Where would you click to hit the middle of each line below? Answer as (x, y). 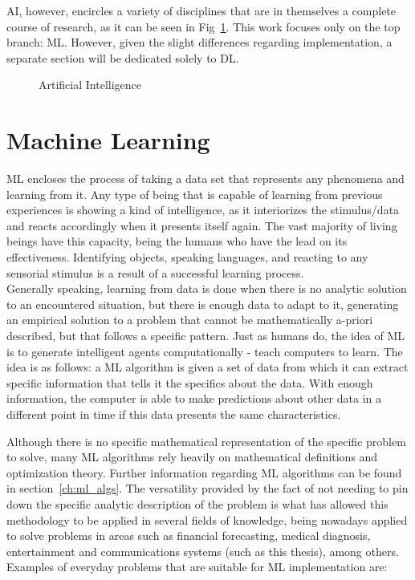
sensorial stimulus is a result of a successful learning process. (155, 272)
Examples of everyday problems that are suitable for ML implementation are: (197, 567)
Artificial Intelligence (90, 85)
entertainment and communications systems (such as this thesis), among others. (203, 551)
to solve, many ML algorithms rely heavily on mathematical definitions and (192, 457)
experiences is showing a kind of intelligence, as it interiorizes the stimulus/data (203, 210)
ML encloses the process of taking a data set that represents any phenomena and (205, 178)
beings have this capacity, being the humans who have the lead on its (177, 241)
